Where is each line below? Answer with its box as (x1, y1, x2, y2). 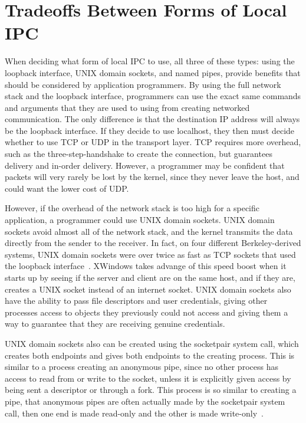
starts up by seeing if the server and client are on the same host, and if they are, (5, 271, 295, 283)
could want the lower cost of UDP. (5, 182, 129, 194)
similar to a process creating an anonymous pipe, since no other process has (5, 360, 278, 373)
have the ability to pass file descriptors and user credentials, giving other (5, 294, 268, 307)
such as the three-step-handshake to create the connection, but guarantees (5, 147, 272, 160)
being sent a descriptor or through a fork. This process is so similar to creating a (5, 383, 297, 396)
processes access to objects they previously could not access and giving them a (5, 306, 288, 318)
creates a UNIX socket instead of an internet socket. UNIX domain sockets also (5, 283, 291, 295)
